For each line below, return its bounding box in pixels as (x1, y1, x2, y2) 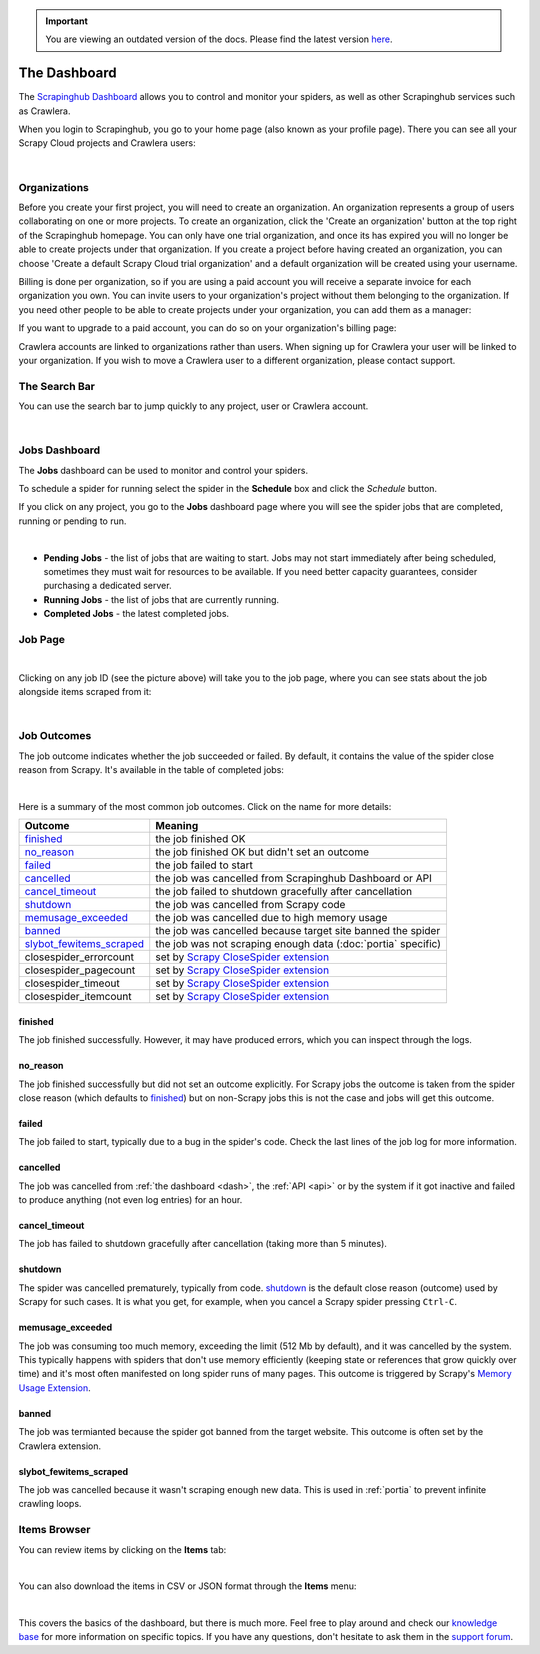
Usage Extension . (18, 1381, 92, 1394)
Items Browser (18, 1523, 91, 1537)
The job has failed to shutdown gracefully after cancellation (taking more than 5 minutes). (18, 1238, 387, 1250)
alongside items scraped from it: (18, 686, 152, 698)
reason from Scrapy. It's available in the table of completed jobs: (18, 763, 285, 775)
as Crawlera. (18, 105, 71, 117)
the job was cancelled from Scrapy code (155, 898, 346, 912)
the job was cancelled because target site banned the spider (155, 924, 441, 938)
